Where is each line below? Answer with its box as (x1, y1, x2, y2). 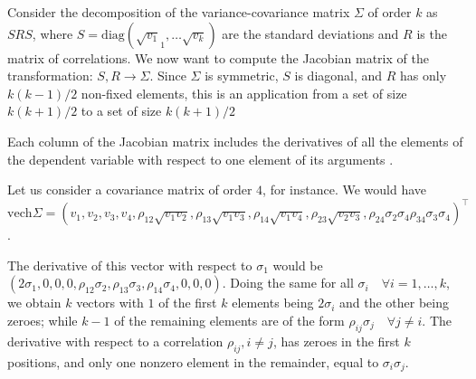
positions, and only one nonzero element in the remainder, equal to (7, 352, 379, 371)
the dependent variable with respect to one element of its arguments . (7, 149, 394, 168)
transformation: (7, 66, 93, 85)
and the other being (338, 293, 449, 312)
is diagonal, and (294, 66, 383, 85)
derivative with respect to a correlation (7, 331, 224, 350)
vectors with (76, 293, 144, 312)
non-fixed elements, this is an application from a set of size (81, 83, 407, 102)
